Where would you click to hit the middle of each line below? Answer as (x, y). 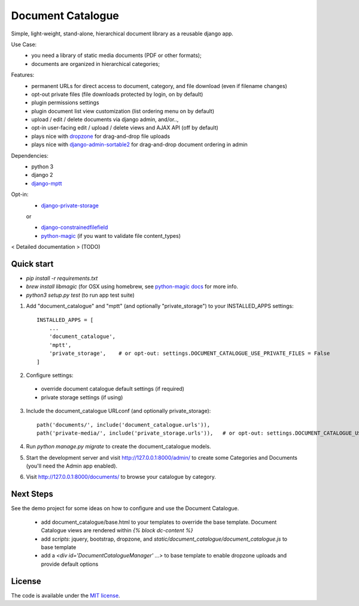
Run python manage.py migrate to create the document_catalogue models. (119, 447)
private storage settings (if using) (82, 397)
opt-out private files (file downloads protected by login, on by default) (117, 94)
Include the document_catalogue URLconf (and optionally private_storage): (118, 411)
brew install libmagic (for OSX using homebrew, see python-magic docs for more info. (132, 287)
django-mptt (47, 183)
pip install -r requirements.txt (62, 278)
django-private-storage (70, 205)
